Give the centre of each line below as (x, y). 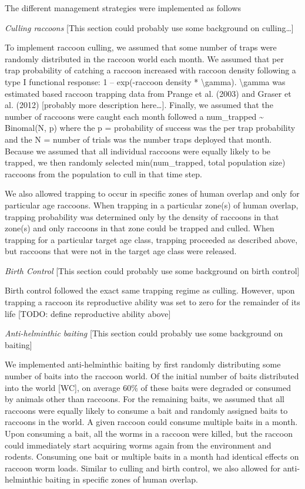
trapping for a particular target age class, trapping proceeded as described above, (151, 239)
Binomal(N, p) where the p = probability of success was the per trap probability (150, 128)
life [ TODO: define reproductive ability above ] (88, 313)
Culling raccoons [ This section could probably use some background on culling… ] (149, 27)
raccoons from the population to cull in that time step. (103, 173)
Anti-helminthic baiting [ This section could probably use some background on (144, 333)
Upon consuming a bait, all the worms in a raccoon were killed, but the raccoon (149, 433)
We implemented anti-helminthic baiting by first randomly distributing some (143, 364)
